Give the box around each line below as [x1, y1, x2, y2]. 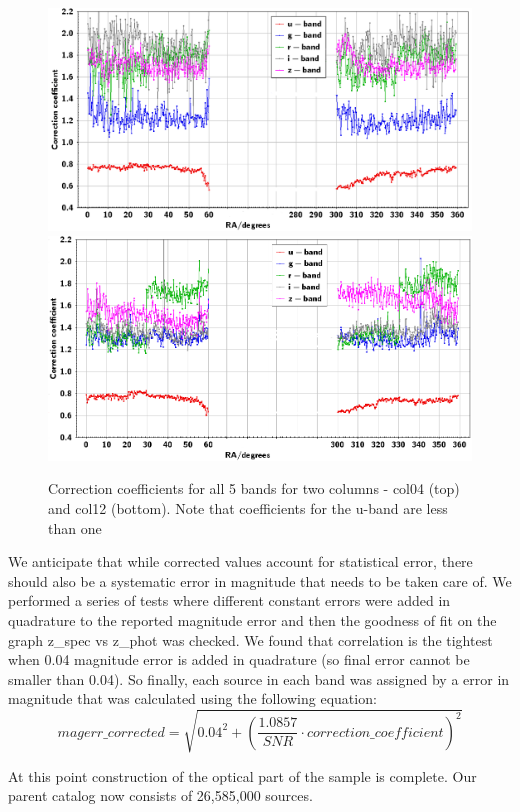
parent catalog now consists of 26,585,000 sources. [8, 785, 313, 806]
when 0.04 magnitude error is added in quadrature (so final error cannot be [8, 649, 470, 670]
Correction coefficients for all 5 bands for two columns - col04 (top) [48, 478, 460, 499]
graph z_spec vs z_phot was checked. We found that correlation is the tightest [8, 629, 493, 650]
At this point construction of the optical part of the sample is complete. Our [8, 765, 477, 786]
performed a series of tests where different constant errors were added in [8, 590, 451, 611]
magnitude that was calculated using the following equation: [8, 688, 377, 709]
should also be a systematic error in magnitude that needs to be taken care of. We [8, 570, 512, 591]
